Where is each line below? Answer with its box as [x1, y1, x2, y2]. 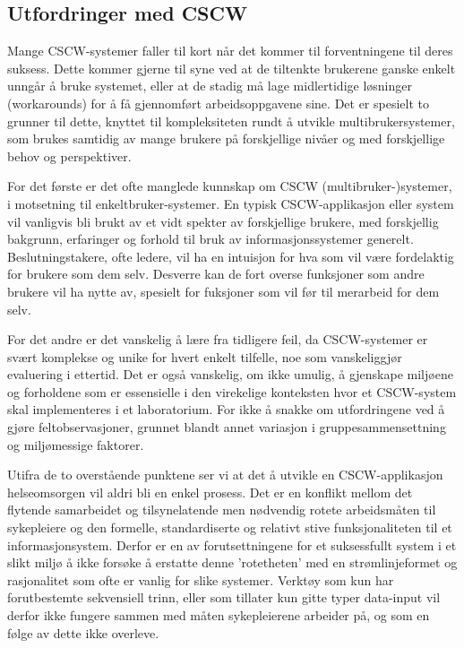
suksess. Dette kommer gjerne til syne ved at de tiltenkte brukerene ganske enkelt [7, 58, 456, 77]
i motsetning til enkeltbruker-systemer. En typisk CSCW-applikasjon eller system [7, 194, 454, 212]
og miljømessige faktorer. [7, 435, 144, 454]
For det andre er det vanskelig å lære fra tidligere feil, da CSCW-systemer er [7, 330, 428, 349]
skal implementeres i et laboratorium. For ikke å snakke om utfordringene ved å [7, 400, 445, 419]
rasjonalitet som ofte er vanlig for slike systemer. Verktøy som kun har [7, 570, 394, 589]
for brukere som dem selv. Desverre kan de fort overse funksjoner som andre [7, 264, 425, 283]
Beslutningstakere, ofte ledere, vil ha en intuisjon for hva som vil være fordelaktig [7, 246, 454, 265]
